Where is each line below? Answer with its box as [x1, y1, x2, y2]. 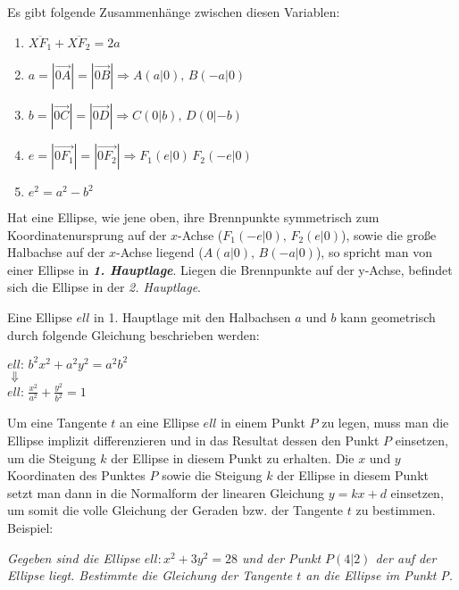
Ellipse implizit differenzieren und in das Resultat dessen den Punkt [7, 431, 380, 450]
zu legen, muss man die [321, 413, 449, 432]
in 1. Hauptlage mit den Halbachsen [94, 308, 291, 327]
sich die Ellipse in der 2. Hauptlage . [7, 278, 201, 296]
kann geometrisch [340, 308, 436, 327]
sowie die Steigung [162, 466, 263, 485]
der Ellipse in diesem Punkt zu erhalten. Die [111, 448, 355, 467]
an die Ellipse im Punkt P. [305, 566, 454, 585]
